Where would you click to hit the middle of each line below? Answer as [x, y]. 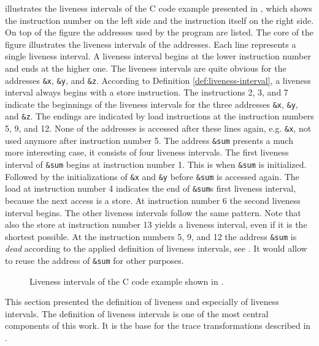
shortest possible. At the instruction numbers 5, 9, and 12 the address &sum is [151, 236]
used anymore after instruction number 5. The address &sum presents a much [149, 140]
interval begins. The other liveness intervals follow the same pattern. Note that [153, 212]
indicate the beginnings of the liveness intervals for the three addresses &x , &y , [152, 104]
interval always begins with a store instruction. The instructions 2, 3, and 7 [147, 92]
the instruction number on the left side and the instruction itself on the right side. [159, 20]
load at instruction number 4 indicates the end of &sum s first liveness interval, [151, 188]
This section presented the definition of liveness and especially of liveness [142, 302]
